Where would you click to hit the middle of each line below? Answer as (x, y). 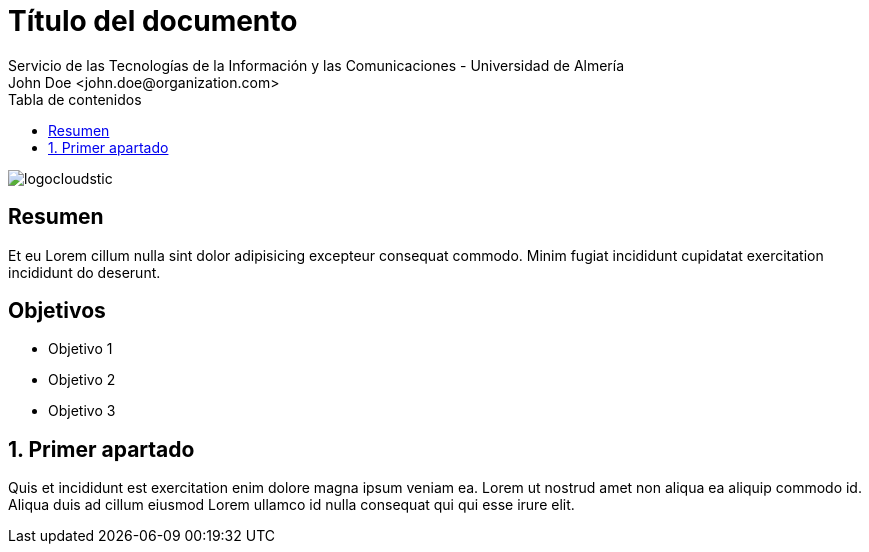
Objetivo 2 (82, 380)
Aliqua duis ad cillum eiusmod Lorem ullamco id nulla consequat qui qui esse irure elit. (291, 505)
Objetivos (57, 311)
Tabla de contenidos (75, 99)
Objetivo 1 (80, 349)
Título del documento (153, 21)
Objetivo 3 (82, 411)
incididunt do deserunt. (84, 272)
